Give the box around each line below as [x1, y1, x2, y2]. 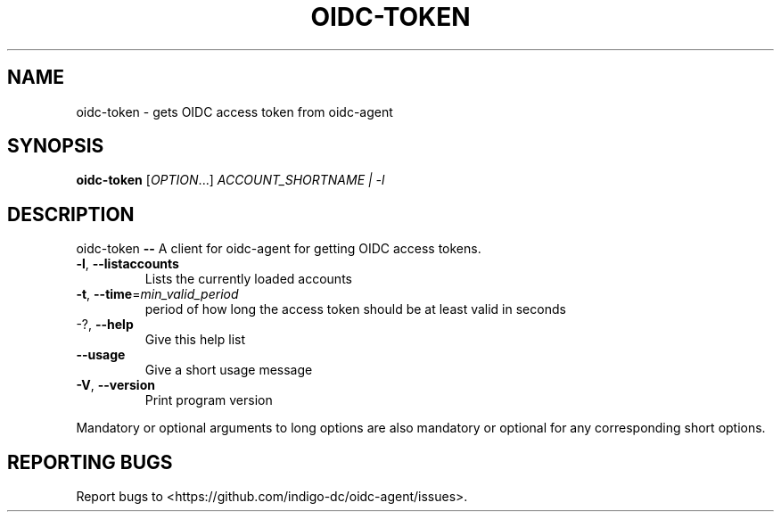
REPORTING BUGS [7, 450, 173, 474]
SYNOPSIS [7, 135, 104, 158]
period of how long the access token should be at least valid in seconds [144, 301, 566, 317]
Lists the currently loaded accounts [144, 271, 352, 287]
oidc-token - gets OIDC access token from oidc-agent [76, 103, 393, 119]
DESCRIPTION [7, 202, 135, 226]
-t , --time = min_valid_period [76, 286, 239, 302]
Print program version [144, 392, 273, 408]
